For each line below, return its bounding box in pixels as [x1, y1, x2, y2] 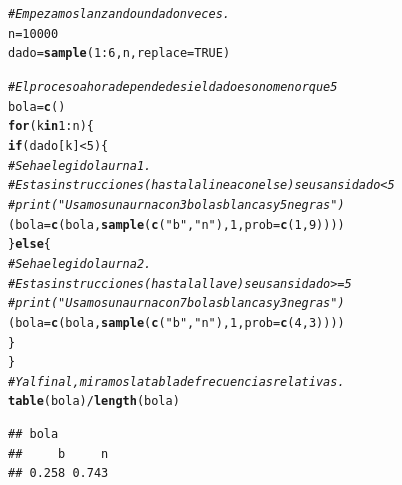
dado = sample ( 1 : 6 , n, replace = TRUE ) [8, 46, 231, 61]
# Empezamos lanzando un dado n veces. [8, 7, 230, 21]
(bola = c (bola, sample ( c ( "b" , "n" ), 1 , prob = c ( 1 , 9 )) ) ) [8, 217, 345, 232]
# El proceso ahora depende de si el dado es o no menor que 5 [8, 79, 338, 94]
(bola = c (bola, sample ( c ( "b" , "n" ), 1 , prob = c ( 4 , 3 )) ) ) [8, 315, 345, 330]
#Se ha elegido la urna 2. [8, 256, 152, 271]
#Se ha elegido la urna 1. [8, 158, 152, 173]
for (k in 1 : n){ [8, 119, 94, 134]
